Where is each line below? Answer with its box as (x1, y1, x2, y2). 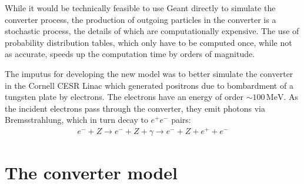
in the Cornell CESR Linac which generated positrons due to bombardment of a (5, 79, 293, 91)
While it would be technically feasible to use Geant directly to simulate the (5, 2, 276, 14)
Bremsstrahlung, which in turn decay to (5, 113, 148, 126)
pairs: (171, 113, 191, 126)
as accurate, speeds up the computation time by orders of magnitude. (5, 48, 255, 60)
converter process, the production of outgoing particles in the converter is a (5, 13, 276, 25)
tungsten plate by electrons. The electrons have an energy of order (5, 91, 244, 103)
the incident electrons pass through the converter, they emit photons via (5, 102, 266, 114)
